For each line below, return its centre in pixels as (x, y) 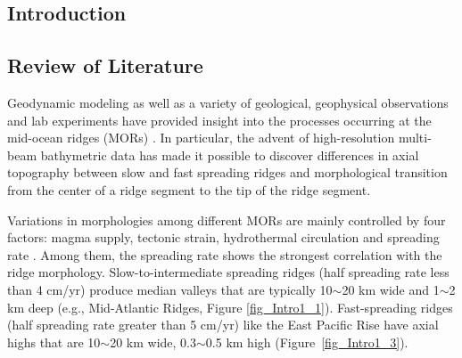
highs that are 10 (54, 342)
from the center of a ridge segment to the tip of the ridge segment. (189, 189)
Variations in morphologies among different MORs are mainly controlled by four (227, 220)
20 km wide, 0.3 (153, 342)
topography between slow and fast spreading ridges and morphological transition (227, 172)
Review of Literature (105, 65)
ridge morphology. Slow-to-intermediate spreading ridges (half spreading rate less (228, 272)
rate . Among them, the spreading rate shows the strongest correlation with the (225, 254)
